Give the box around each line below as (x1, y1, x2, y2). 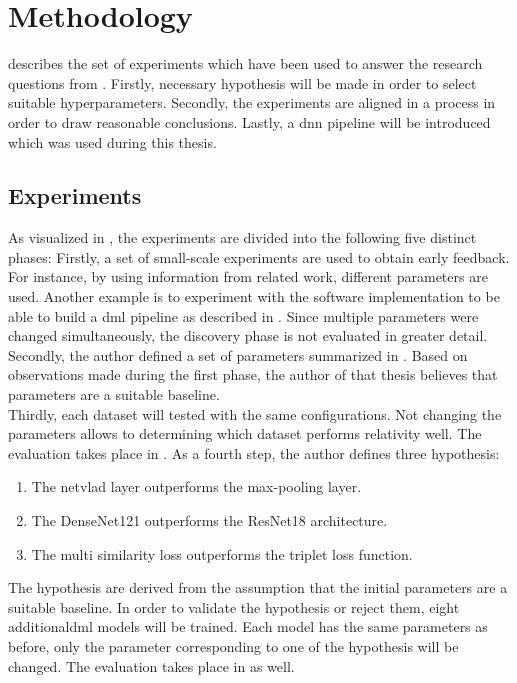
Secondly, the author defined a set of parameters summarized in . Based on (8, 344, 468, 365)
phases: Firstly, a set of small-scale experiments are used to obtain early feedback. (8, 246, 510, 267)
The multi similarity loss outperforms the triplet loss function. (31, 543, 413, 564)
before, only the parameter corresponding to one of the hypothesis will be (8, 635, 459, 656)
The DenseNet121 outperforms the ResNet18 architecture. (31, 510, 388, 531)
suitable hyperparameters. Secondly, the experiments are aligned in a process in (8, 92, 496, 113)
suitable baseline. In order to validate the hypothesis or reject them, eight (8, 596, 460, 617)
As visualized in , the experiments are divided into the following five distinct (8, 227, 477, 248)
